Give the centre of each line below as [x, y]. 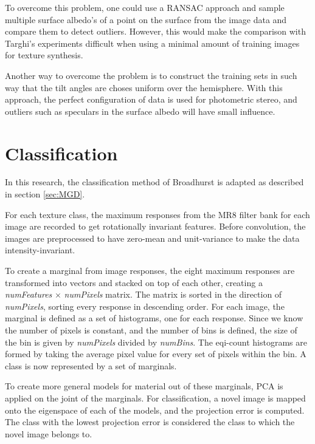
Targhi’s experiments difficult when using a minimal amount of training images [152, 43]
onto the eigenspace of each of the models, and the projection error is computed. [155, 410]
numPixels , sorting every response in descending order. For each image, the [145, 306]
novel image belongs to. [49, 433]
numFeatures [29, 294]
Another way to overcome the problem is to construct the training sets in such [151, 75]
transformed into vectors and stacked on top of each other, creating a [134, 282]
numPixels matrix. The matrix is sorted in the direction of [173, 294]
